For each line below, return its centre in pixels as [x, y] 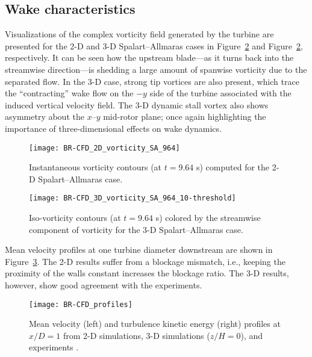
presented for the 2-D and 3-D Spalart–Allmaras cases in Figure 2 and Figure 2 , [154, 45]
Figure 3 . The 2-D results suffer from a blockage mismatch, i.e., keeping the [145, 261]
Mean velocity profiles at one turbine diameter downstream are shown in [139, 250]
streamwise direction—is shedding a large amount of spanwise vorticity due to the [156, 69]
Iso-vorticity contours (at [75, 218]
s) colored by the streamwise [208, 218]
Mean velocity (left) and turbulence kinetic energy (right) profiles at [155, 324]
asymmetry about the [45, 116]
